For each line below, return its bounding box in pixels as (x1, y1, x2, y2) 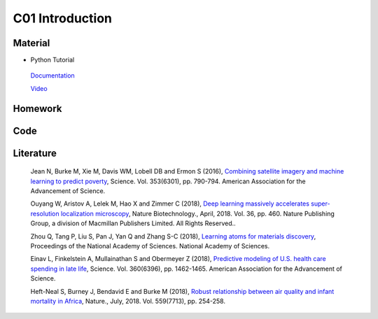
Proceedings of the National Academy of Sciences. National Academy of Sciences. (30, 242, 270, 250)
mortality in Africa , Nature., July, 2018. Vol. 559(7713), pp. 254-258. (30, 297, 225, 305)
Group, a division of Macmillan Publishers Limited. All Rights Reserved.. (30, 219, 236, 227)
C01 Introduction (13, 10, 112, 26)
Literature (13, 147, 57, 159)
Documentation (30, 71, 75, 80)
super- (310, 199, 330, 208)
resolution (30, 209, 59, 218)
